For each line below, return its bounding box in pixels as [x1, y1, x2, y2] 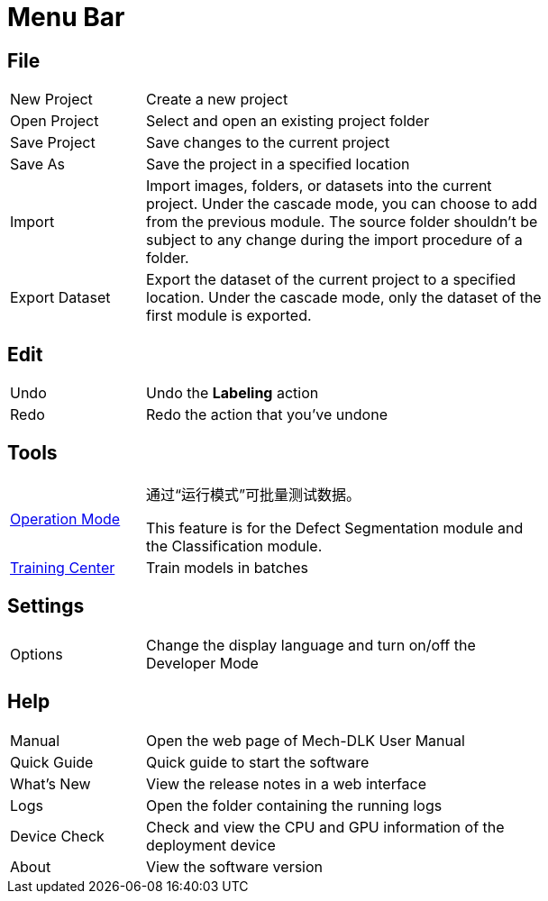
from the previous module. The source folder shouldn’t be [146, 213, 538, 232]
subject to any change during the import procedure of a [146, 231, 523, 250]
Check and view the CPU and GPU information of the [146, 817, 505, 836]
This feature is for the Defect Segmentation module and [146, 518, 524, 537]
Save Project [10, 133, 96, 152]
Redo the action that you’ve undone [146, 405, 388, 424]
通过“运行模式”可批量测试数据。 [146, 485, 361, 504]
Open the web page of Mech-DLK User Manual [146, 731, 465, 750]
